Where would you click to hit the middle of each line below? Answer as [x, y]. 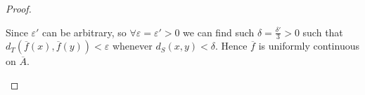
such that [323, 32]
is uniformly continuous [309, 46]
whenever [132, 46]
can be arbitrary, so [84, 32]
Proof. [19, 8]
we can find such [219, 32]
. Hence [231, 46]
